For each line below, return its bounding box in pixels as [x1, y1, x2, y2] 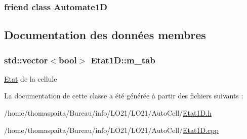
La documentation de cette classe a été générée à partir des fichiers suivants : [4, 90, 243, 101]
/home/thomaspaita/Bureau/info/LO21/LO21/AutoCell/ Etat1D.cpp [4, 124, 219, 135]
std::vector [4, 53, 48, 66]
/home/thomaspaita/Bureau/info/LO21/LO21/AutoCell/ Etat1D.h [4, 108, 212, 118]
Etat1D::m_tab [91, 53, 155, 66]
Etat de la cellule [4, 73, 57, 84]
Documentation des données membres [4, 27, 206, 43]
